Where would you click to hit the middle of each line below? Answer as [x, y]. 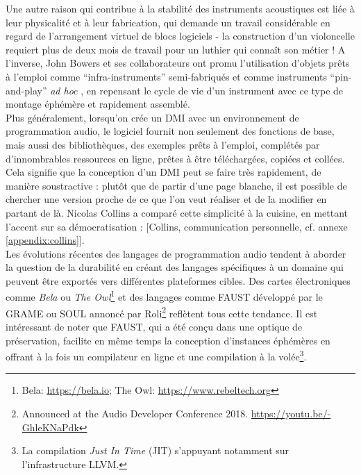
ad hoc [64, 90]
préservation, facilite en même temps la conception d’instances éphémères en [168, 340]
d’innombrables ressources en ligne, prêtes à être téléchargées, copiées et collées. [175, 158]
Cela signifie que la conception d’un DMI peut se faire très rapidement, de [163, 172]
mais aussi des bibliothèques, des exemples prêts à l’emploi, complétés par [163, 144]
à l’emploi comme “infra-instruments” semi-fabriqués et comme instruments [166, 76]
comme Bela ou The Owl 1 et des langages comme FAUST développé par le [164, 296]
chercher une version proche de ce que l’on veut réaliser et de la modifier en [166, 199]
